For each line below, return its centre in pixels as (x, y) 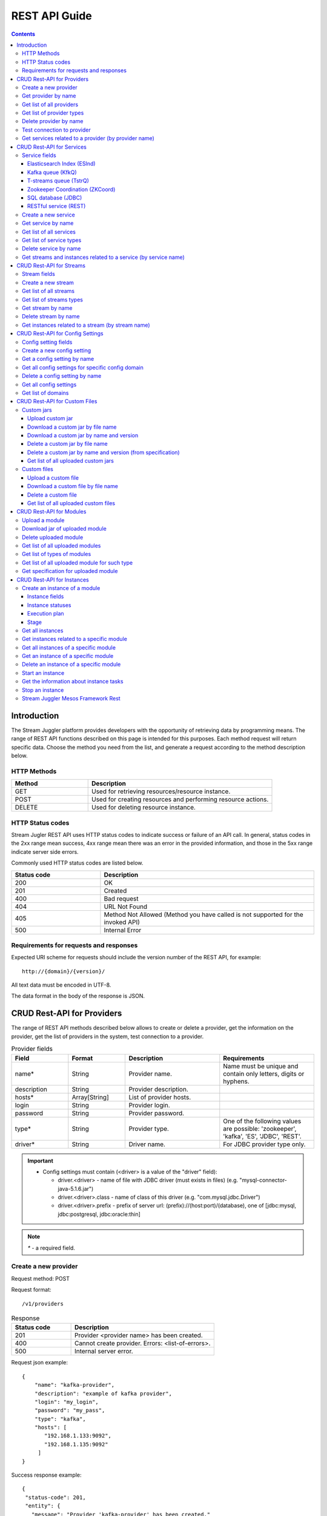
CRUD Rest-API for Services (52, 147)
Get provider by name (49, 96)
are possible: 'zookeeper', (260, 1129)
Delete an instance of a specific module (71, 665)
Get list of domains (45, 393)
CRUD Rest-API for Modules (51, 512)
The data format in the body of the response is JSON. (78, 996)
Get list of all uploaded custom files (71, 503)
